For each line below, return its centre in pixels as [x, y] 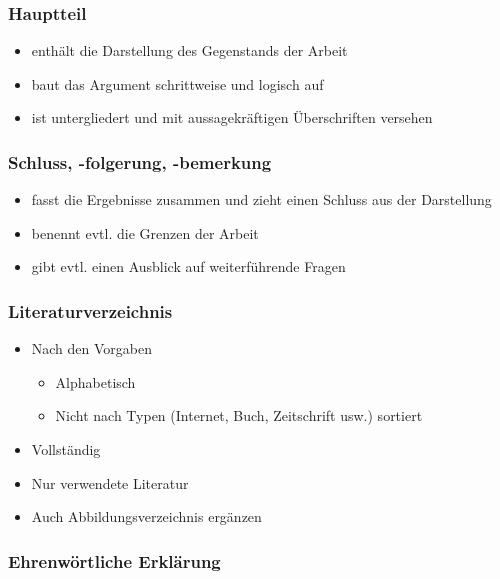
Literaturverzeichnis [90, 310]
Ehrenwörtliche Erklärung [114, 560]
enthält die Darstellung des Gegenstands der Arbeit [189, 50]
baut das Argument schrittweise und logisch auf [177, 83]
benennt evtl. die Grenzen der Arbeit [145, 232]
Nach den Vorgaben [92, 348]
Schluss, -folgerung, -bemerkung [140, 161]
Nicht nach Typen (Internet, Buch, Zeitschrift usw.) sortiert [239, 415]
